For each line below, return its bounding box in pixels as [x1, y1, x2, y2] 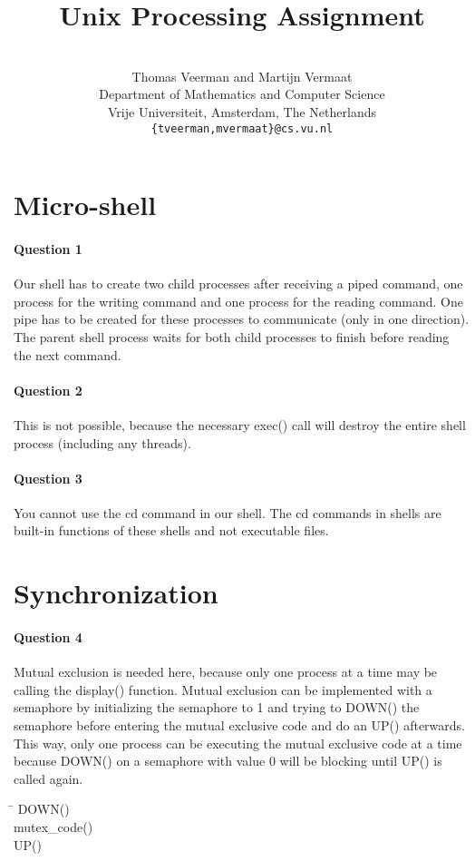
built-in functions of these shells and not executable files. [14, 521, 329, 540]
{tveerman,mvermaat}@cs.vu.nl [150, 122, 334, 135]
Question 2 [14, 380, 82, 399]
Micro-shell [14, 186, 157, 223]
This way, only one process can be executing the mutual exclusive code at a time [14, 733, 462, 752]
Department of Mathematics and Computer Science [99, 84, 385, 103]
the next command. [14, 345, 121, 364]
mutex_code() [14, 817, 93, 836]
